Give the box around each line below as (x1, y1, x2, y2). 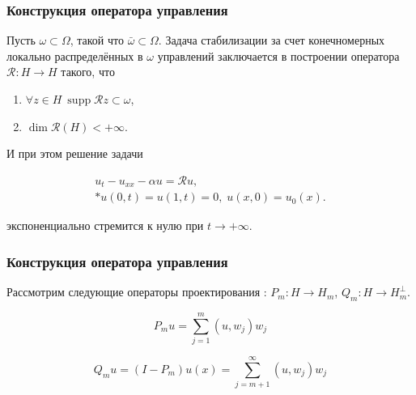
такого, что (61, 63, 115, 80)
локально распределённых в (6, 47, 143, 64)
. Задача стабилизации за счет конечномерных (158, 32, 385, 49)
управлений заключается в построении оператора (157, 47, 400, 64)
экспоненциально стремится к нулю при (6, 217, 204, 234)
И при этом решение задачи (6, 145, 143, 162)
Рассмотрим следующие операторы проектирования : (6, 283, 267, 300)
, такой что (70, 32, 124, 49)
